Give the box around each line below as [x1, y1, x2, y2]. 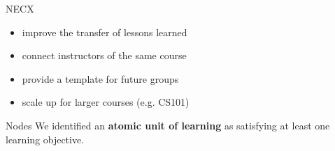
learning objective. [6, 132, 85, 146]
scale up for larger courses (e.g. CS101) [22, 95, 190, 109]
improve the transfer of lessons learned [22, 24, 187, 39]
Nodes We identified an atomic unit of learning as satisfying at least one [6, 118, 330, 132]
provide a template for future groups [22, 71, 179, 86]
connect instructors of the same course [22, 48, 187, 63]
